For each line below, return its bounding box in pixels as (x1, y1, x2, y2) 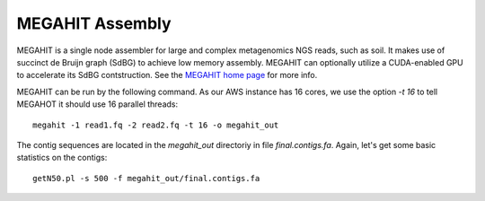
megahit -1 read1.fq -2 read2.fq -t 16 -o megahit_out (32, 119, 279, 130)
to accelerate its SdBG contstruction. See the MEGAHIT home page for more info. (16, 70, 318, 81)
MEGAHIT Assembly (16, 13, 172, 33)
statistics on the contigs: (16, 153, 108, 163)
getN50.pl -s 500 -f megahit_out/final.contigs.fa (32, 173, 260, 183)
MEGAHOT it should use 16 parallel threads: (16, 99, 179, 109)
